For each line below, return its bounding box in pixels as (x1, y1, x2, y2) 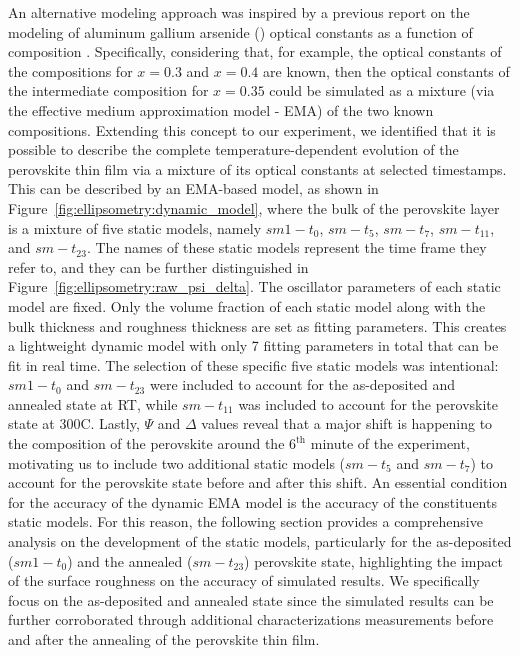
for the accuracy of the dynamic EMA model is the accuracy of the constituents (8, 491, 497, 512)
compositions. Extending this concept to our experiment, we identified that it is (8, 119, 496, 140)
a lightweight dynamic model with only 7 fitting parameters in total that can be (8, 335, 499, 356)
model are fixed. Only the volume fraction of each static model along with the (8, 295, 486, 316)
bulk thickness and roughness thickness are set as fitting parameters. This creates (8, 315, 507, 336)
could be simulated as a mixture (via (269, 80, 495, 101)
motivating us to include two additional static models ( (8, 452, 346, 473)
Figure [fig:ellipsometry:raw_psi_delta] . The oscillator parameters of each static (8, 276, 501, 297)
